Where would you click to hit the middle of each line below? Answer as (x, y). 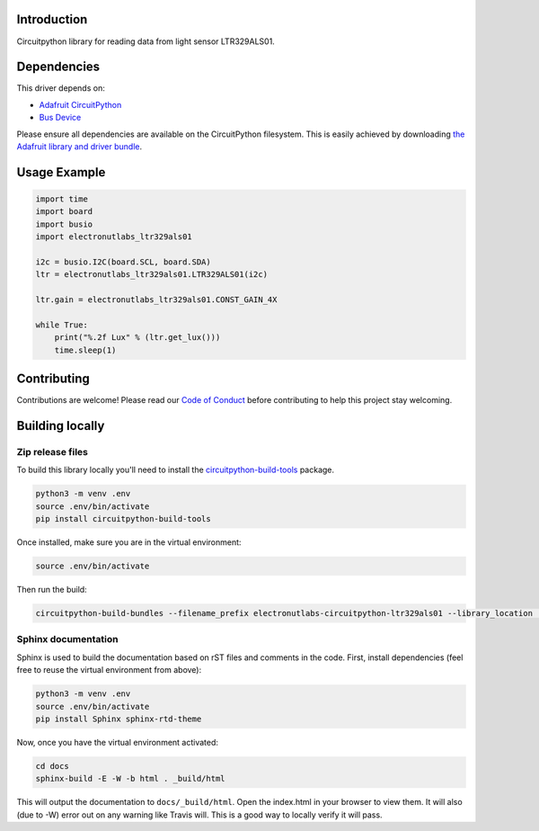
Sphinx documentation (67, 639)
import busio (64, 224)
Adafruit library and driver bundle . (80, 146)
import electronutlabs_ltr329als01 (114, 237)
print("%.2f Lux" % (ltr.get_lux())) (137, 338)
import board (64, 212)
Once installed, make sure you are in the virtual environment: (129, 542)
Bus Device (60, 118)
